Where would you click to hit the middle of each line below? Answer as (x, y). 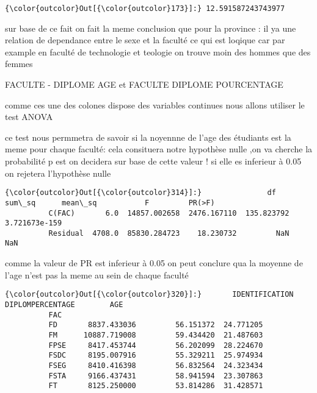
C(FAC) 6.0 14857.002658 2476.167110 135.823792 (169, 213)
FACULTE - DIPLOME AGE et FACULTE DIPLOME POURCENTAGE (144, 84)
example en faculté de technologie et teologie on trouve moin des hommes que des (158, 51)
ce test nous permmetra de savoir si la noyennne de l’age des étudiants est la (148, 137)
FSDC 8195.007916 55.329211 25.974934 (156, 356)
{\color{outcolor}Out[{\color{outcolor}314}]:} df (140, 193)
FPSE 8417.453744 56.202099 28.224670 (156, 345)
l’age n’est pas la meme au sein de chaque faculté (97, 274)
